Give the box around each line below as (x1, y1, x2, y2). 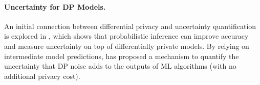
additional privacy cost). (4, 70, 80, 81)
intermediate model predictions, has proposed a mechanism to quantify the (4, 50, 239, 61)
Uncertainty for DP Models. (4, 1, 106, 12)
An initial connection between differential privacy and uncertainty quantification (4, 20, 256, 31)
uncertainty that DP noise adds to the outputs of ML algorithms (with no (4, 61, 236, 71)
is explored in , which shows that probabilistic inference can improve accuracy (4, 31, 249, 41)
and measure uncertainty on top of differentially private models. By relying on (4, 40, 249, 51)
